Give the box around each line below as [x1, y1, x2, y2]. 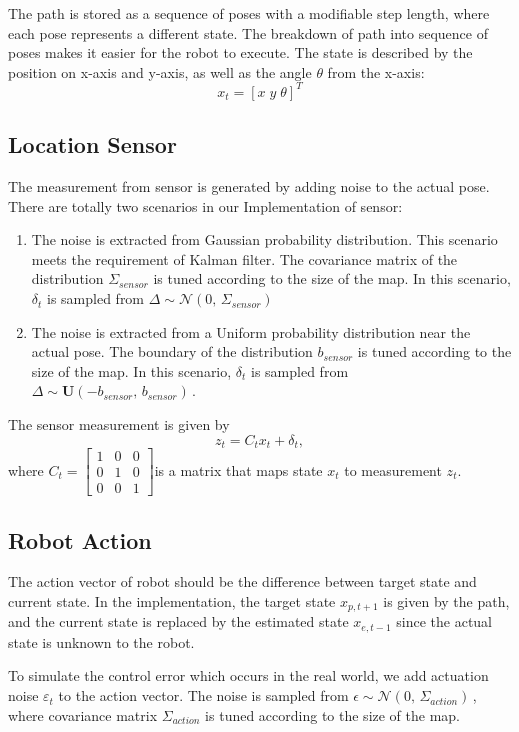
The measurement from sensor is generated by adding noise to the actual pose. [8, 176, 490, 197]
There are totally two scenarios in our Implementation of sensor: [8, 195, 403, 216]
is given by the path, [383, 590, 510, 611]
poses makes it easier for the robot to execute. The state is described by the [8, 42, 473, 63]
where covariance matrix [8, 704, 158, 725]
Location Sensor [8, 129, 177, 160]
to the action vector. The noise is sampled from [58, 685, 349, 706]
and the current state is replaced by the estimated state [8, 611, 349, 632]
